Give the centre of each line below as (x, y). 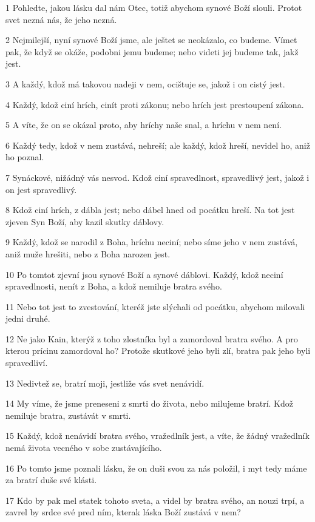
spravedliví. (27, 363)
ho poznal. (25, 157)
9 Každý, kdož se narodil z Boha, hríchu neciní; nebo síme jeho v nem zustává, (152, 242)
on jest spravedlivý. (41, 189)
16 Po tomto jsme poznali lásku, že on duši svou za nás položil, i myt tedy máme (156, 468)
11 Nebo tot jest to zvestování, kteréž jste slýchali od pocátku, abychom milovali (155, 306)
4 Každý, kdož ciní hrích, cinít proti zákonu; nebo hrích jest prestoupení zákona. (155, 104)
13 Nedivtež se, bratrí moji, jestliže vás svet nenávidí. (105, 383)
